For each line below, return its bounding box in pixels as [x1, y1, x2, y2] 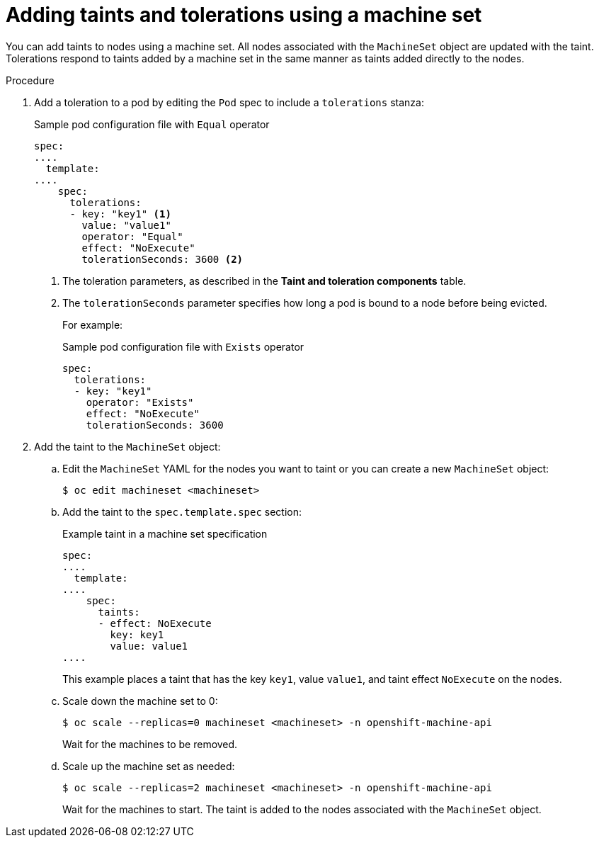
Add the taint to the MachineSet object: [34, 440, 221, 453]
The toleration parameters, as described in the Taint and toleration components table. [62, 274, 467, 287]
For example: [62, 318, 123, 331]
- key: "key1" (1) [69, 208, 171, 220]
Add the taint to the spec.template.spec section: [62, 505, 302, 518]
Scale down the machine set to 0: [62, 694, 218, 707]
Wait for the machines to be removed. [62, 737, 238, 750]
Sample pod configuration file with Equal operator [34, 118, 270, 130]
